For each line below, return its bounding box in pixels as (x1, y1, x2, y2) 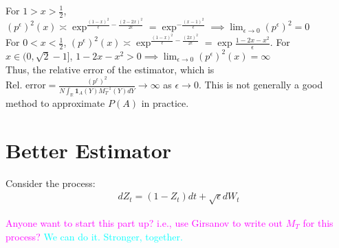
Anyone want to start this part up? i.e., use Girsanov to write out (6, 215, 283, 230)
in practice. (141, 95, 189, 110)
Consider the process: (6, 175, 96, 190)
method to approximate (6, 95, 105, 110)
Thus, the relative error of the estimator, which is (6, 62, 215, 76)
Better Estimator (6, 136, 172, 164)
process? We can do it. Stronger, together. (6, 229, 183, 243)
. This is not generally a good (198, 77, 323, 91)
